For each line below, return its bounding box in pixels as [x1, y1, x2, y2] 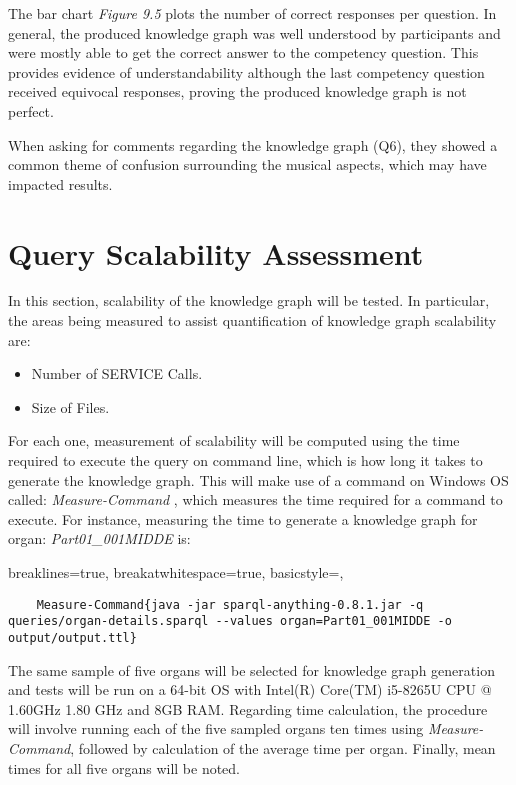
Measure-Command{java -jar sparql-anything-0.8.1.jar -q [36, 597, 424, 612]
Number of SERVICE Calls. [31, 363, 203, 384]
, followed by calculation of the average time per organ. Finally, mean [70, 737, 496, 758]
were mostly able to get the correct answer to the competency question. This [8, 42, 479, 63]
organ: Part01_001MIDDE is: [8, 528, 191, 549]
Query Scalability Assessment [8, 232, 424, 273]
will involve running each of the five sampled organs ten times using [8, 718, 424, 739]
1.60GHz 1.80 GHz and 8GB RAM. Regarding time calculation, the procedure [8, 698, 488, 719]
